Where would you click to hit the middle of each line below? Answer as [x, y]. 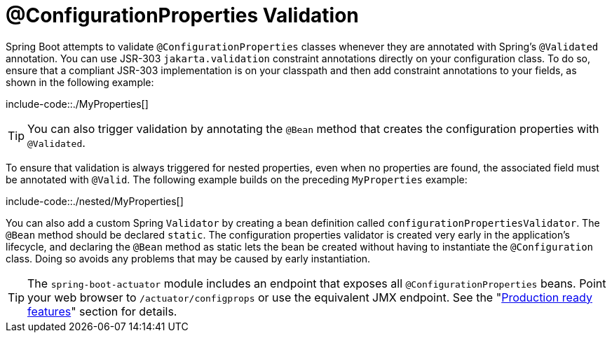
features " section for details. [102, 311]
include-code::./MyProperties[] [77, 104]
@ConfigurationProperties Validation [182, 15]
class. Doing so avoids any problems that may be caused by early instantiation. [188, 258]
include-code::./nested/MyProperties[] [95, 201]
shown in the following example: [80, 82]
